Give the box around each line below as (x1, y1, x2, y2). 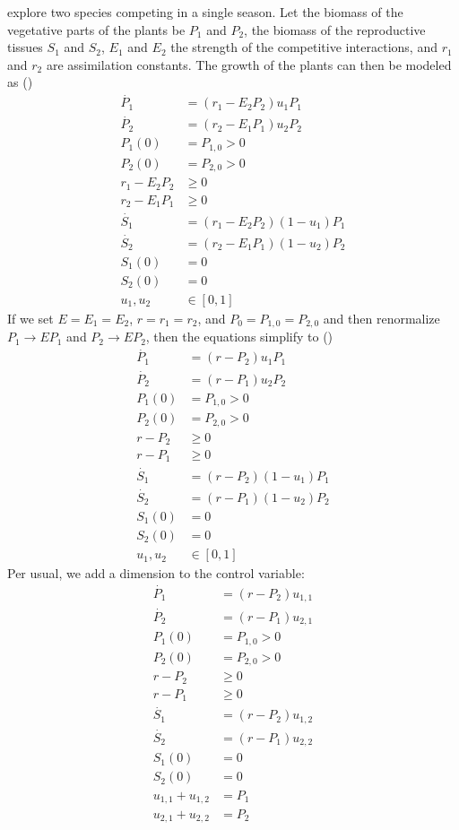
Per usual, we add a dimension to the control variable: (7, 564, 305, 583)
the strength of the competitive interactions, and (170, 38, 437, 56)
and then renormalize (323, 309, 440, 327)
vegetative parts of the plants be (7, 20, 186, 39)
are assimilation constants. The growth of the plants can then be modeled (46, 55, 452, 73)
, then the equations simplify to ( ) (145, 327, 333, 346)
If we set (7, 309, 54, 327)
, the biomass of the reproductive (244, 20, 426, 39)
